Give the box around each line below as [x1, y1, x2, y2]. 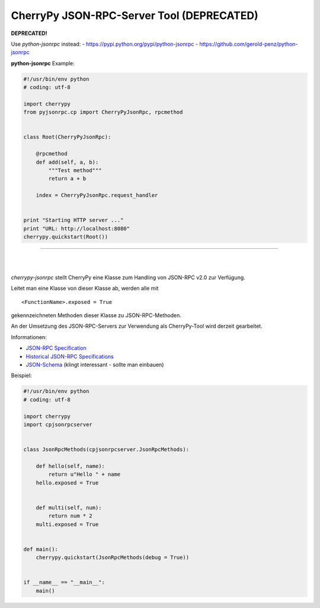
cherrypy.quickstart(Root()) [23, 233, 108, 240]
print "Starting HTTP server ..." [23, 217, 124, 224]
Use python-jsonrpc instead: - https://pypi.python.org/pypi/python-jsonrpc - [11, 40, 199, 47]
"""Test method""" [48, 167, 102, 173]
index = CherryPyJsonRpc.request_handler [36, 192, 158, 199]
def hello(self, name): [36, 463, 105, 469]
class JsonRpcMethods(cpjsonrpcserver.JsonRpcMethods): [23, 446, 190, 453]
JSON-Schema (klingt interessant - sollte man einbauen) [25, 361, 164, 368]
